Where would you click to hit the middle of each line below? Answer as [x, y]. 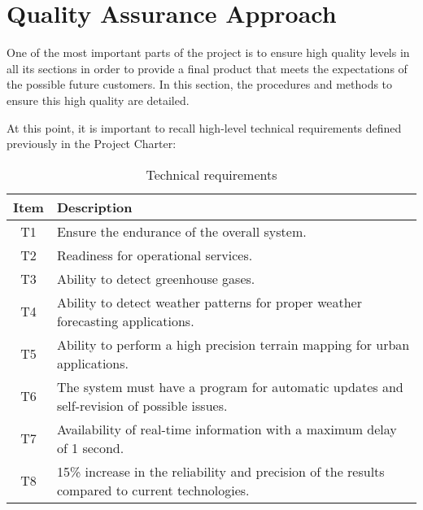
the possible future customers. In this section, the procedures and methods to [200, 84]
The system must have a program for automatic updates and [230, 386]
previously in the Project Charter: [92, 144]
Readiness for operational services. [155, 255]
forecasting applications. [125, 320]
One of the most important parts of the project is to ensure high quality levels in [208, 52]
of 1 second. [90, 447]
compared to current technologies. [153, 490]
